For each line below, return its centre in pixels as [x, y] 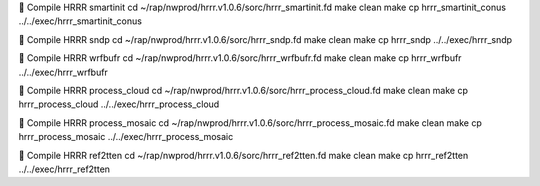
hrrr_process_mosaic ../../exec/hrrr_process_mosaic [126, 137]
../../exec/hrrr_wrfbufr [63, 72]
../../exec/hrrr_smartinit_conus [80, 21]
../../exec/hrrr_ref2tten [64, 169]
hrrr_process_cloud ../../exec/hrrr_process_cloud [119, 104]
